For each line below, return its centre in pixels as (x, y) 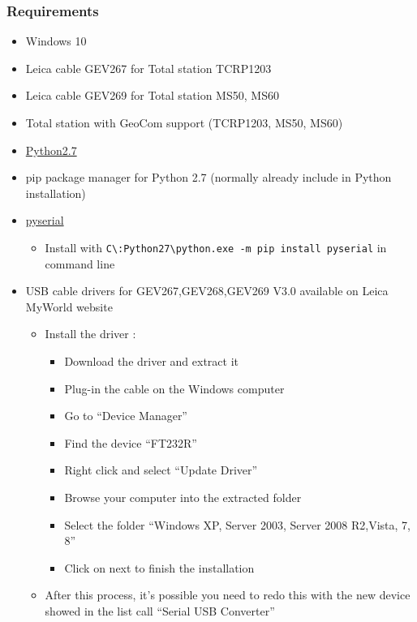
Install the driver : (90, 334)
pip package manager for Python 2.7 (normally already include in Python (208, 177)
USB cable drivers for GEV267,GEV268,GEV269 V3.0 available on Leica (207, 291)
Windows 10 (56, 41)
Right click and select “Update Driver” (161, 470)
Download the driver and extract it (151, 361)
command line (80, 263)
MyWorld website (69, 306)
